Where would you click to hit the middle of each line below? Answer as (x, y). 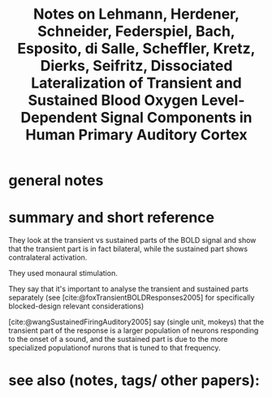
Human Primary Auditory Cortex (136, 135)
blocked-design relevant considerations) (76, 306)
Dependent (58, 118)
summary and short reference (112, 218)
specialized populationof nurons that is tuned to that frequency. (114, 348)
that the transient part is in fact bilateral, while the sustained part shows (128, 249)
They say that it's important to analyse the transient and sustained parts (129, 289)
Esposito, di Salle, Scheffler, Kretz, (136, 49)
